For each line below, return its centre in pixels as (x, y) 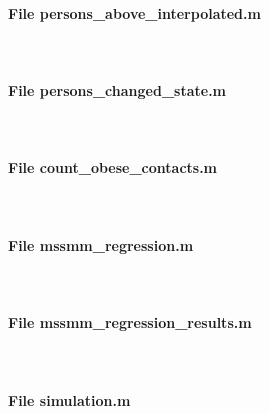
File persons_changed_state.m (117, 89)
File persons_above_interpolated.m (134, 12)
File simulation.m (69, 399)
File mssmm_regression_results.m (130, 322)
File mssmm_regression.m (101, 244)
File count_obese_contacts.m (113, 167)
